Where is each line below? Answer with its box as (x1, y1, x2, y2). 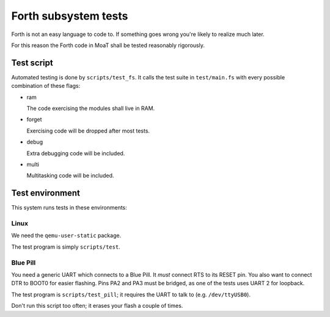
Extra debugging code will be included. (26, 150, 125, 157)
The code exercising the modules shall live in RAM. (26, 104, 155, 112)
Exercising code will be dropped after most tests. (26, 127, 150, 134)
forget (26, 116, 42, 123)
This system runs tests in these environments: (11, 204, 128, 211)
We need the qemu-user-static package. (11, 232, 122, 239)
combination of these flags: (11, 82, 81, 90)
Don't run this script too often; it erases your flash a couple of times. (11, 302, 183, 310)
